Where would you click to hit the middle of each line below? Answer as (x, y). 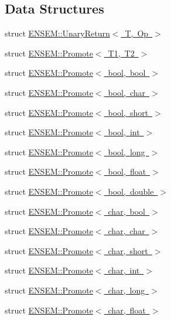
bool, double (131, 191)
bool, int (124, 132)
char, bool (126, 211)
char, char (126, 231)
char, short (128, 250)
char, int (124, 270)
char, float (127, 310)
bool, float (127, 171)
